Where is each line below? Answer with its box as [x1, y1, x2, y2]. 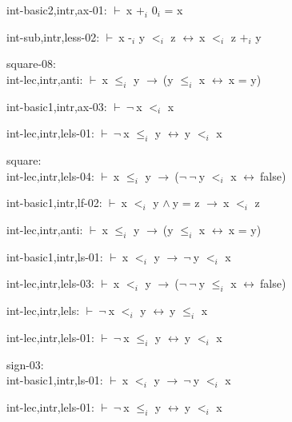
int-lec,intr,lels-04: [6, 167, 94, 184]
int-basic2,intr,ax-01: [6, 2, 107, 18]
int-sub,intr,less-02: [6, 28, 100, 45]
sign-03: [6, 356, 44, 372]
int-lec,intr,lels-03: [6, 275, 94, 292]
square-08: [6, 55, 56, 72]
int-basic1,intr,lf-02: [6, 194, 102, 211]
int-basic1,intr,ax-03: [6, 98, 107, 114]
